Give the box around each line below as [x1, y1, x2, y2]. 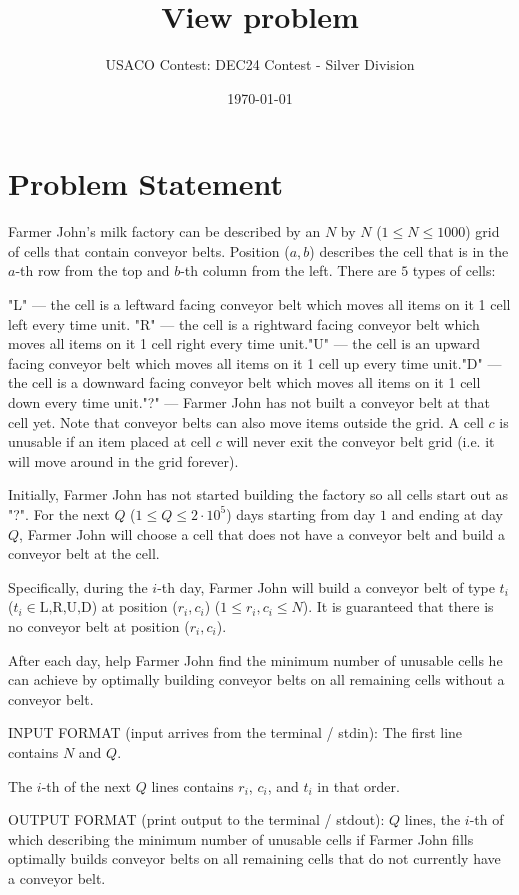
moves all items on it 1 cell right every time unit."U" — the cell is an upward [8, 333, 480, 354]
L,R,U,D [39, 601, 92, 616]
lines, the [404, 809, 461, 830]
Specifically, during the [8, 576, 148, 597]
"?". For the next [8, 503, 110, 524]
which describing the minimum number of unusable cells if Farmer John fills [8, 828, 474, 849]
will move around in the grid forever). [8, 450, 239, 471]
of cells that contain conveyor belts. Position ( [8, 240, 290, 261]
